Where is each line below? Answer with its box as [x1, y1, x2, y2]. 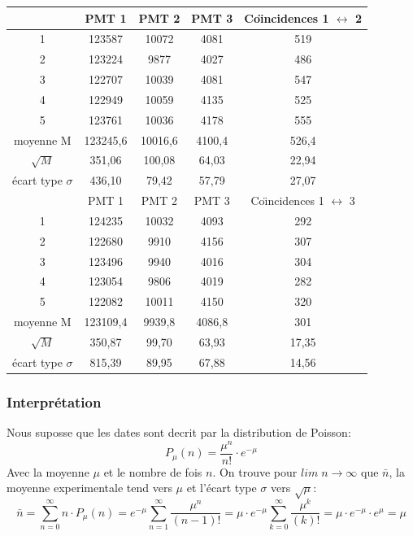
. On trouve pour [212, 463, 298, 480]
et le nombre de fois [103, 463, 202, 480]
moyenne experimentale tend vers [7, 479, 172, 496]
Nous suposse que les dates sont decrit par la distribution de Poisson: [7, 424, 351, 441]
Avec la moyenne [7, 463, 89, 480]
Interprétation [7, 391, 102, 412]
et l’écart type [186, 479, 257, 496]
